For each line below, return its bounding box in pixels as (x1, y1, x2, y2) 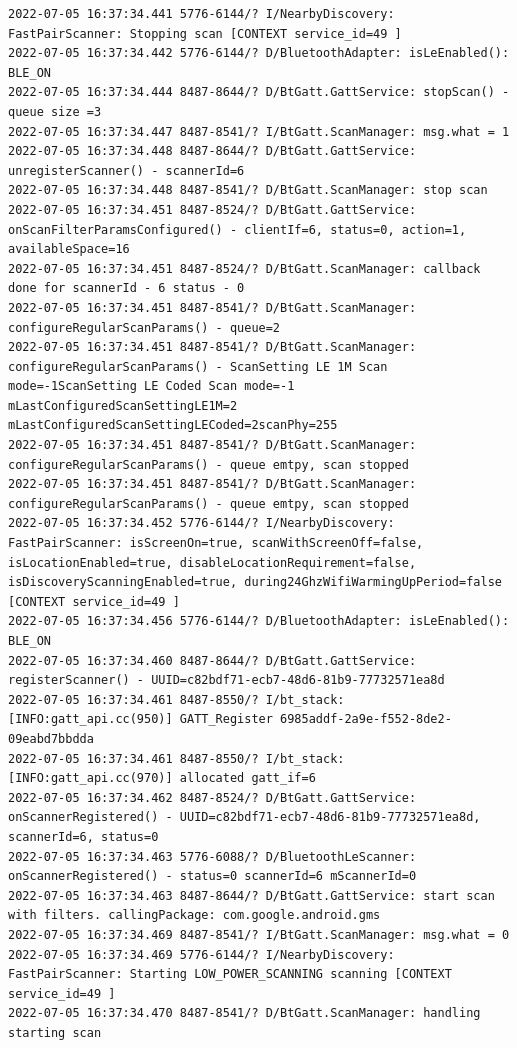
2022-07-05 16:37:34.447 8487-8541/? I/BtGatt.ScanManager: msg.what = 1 (8, 124, 510, 139)
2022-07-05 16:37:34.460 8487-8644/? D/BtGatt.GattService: (8, 653, 417, 668)
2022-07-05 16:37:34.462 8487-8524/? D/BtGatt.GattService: (8, 790, 417, 805)
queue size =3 (8, 104, 102, 119)
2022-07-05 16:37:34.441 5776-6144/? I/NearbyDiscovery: (8, 7, 395, 21)
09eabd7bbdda (8, 731, 94, 746)
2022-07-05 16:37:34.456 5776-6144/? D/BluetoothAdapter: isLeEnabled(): (8, 614, 510, 629)
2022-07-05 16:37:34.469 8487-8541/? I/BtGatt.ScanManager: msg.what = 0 (8, 927, 510, 942)
